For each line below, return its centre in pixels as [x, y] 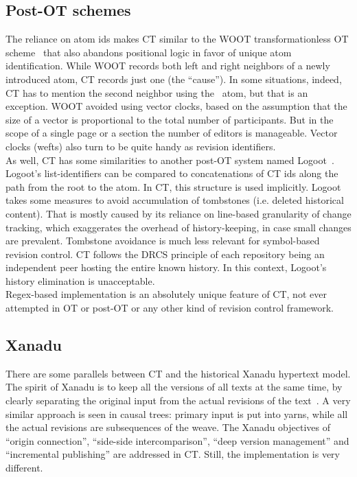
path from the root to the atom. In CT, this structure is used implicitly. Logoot [173, 186]
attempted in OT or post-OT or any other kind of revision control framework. [170, 308]
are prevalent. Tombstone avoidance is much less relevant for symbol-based [163, 241]
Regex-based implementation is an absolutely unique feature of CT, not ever [166, 294]
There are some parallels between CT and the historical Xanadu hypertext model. [178, 373]
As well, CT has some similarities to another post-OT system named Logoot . [170, 160]
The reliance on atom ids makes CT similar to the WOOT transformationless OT [177, 39]
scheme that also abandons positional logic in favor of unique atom [149, 52]
